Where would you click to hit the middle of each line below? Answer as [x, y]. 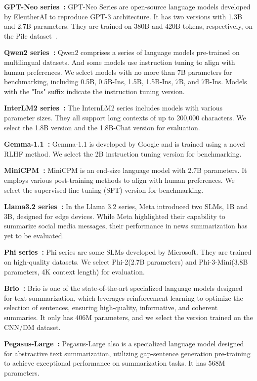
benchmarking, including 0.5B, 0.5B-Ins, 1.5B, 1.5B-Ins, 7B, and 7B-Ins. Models [126, 82]
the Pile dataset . [31, 35]
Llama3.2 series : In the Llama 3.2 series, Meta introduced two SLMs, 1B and [126, 206]
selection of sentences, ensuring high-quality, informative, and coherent [111, 307]
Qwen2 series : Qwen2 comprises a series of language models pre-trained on [122, 52]
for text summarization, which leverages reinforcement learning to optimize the [124, 298]
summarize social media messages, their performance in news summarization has [126, 226]
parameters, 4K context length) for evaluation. [74, 271]
